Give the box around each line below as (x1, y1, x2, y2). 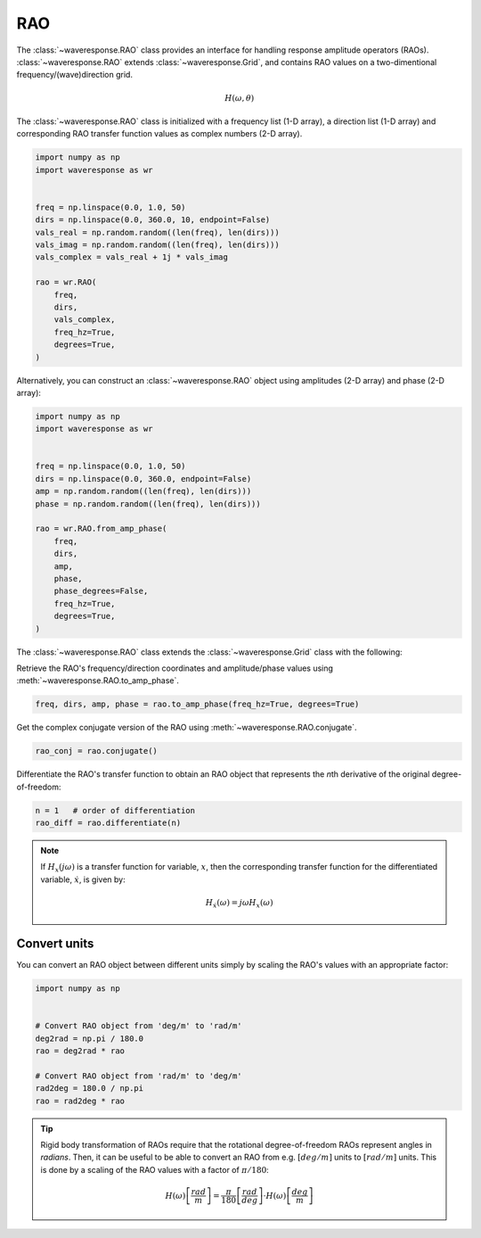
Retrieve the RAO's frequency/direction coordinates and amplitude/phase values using (16, 663, 334, 673)
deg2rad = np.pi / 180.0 (35, 1033, 144, 1044)
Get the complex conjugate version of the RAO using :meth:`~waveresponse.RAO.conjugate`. (16, 722, 357, 733)
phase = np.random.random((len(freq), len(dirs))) (35, 499, 262, 508)
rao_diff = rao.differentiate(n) (35, 818, 182, 828)
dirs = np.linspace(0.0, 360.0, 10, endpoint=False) (35, 215, 271, 225)
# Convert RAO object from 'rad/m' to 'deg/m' (35, 1070, 242, 1081)
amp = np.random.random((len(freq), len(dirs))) (35, 486, 252, 497)
